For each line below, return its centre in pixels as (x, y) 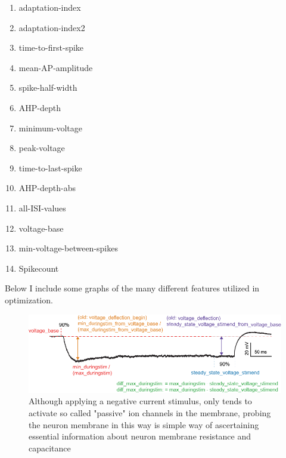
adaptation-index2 (52, 27)
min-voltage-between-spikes (68, 248)
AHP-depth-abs (47, 188)
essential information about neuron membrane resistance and (140, 436)
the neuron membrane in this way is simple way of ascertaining (144, 424)
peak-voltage (42, 148)
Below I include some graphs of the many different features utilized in (132, 288)
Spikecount (39, 268)
